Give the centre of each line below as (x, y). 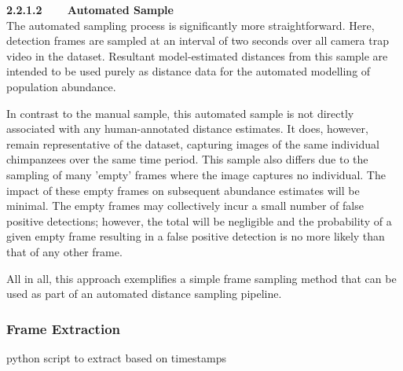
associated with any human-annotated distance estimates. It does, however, (187, 129)
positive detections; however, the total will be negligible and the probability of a (199, 220)
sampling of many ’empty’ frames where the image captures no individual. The (196, 174)
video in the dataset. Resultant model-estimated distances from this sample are (197, 55)
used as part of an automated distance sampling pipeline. (144, 294)
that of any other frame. (64, 251)
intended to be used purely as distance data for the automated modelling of (189, 71)
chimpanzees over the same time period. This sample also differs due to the (187, 159)
